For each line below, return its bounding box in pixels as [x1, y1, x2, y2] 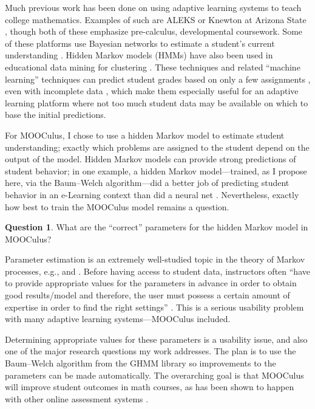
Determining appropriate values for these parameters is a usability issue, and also [5, 332, 308, 345]
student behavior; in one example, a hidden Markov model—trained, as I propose [5, 164, 307, 177]
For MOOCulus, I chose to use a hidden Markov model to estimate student [5, 128, 285, 141]
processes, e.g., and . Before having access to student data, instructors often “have [5, 264, 310, 277]
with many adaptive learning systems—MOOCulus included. [5, 312, 231, 325]
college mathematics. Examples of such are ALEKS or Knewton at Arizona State [5, 13, 307, 26]
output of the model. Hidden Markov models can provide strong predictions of [5, 153, 296, 165]
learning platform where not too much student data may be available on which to [5, 96, 308, 109]
